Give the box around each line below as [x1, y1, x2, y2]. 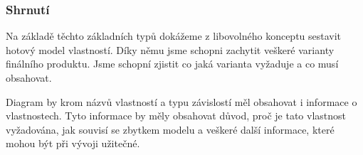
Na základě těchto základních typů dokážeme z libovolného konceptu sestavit [6, 28, 342, 43]
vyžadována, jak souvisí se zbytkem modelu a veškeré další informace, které [6, 122, 335, 137]
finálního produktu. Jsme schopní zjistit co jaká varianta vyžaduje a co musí [6, 56, 339, 71]
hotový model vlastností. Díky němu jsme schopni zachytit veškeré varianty [6, 42, 335, 57]
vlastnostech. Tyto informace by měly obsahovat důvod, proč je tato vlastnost [6, 108, 347, 123]
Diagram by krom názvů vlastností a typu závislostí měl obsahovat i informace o [6, 94, 357, 109]
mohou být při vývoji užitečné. [6, 136, 140, 151]
